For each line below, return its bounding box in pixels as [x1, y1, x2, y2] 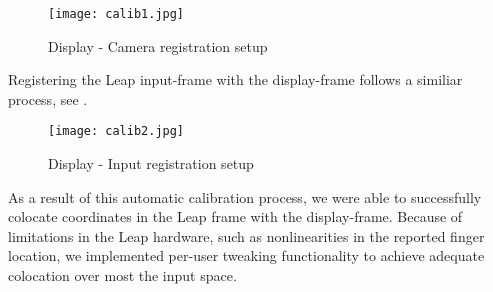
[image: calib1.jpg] [48, 7, 185, 21]
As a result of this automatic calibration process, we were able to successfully [8, 186, 482, 207]
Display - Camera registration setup [48, 35, 268, 56]
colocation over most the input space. [8, 265, 237, 286]
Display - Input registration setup [48, 153, 254, 174]
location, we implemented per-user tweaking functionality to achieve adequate [8, 245, 485, 266]
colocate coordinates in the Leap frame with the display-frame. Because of [8, 206, 463, 227]
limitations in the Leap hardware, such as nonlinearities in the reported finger [8, 225, 485, 246]
